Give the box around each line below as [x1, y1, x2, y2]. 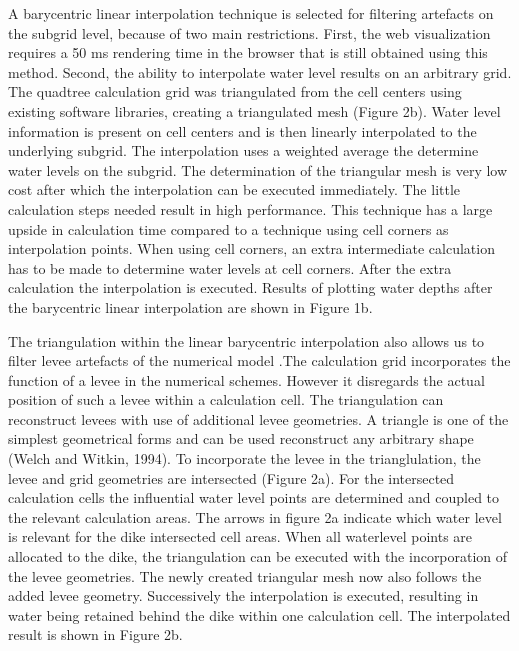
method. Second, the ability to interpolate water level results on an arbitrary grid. [8, 61, 512, 82]
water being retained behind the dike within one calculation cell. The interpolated [8, 604, 511, 625]
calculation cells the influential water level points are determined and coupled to [8, 487, 500, 508]
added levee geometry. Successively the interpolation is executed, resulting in [8, 585, 479, 606]
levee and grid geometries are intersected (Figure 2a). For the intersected [8, 467, 455, 488]
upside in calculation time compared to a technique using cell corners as [8, 218, 449, 239]
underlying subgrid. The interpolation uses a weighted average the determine [8, 140, 479, 161]
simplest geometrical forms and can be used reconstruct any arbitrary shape [8, 428, 474, 449]
